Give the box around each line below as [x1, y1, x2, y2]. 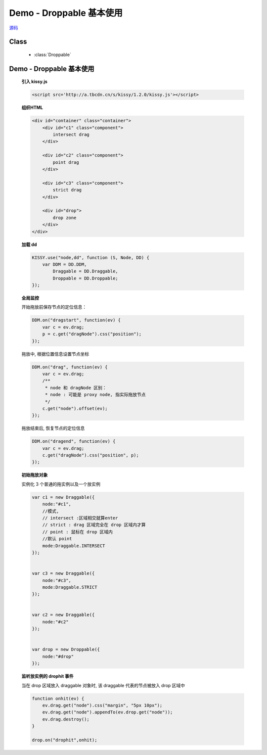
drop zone [52, 215, 77, 220]
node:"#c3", [42, 577, 72, 583]
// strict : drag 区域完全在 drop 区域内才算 [42, 522, 146, 528]
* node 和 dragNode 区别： [44, 385, 107, 390]
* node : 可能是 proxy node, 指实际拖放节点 [44, 392, 146, 398]
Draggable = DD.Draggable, [52, 269, 118, 274]
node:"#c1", [42, 501, 72, 507]
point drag [52, 159, 79, 165]
